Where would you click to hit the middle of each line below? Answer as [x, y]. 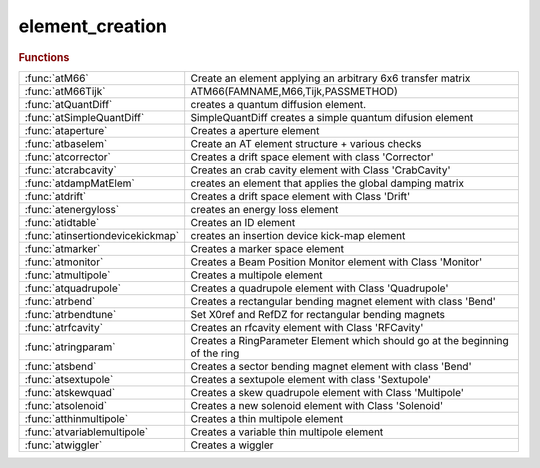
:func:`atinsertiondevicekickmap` [102, 235]
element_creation [93, 26]
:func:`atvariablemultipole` [86, 432]
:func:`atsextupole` [69, 379]
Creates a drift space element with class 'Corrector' [312, 157]
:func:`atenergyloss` [72, 209]
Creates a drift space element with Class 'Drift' [300, 196]
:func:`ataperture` [66, 130]
